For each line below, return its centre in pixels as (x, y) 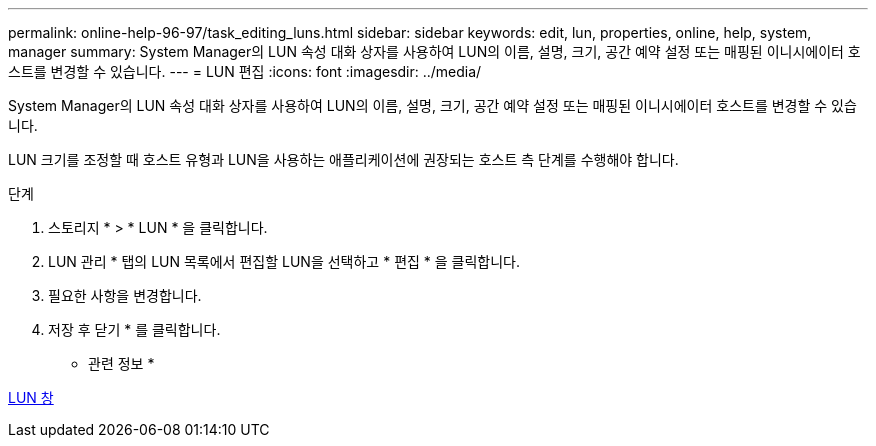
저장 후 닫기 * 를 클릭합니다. (134, 329)
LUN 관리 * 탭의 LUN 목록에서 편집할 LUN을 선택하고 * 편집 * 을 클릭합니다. (284, 261)
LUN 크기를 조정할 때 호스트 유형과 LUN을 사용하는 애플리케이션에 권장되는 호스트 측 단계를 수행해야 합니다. (343, 159)
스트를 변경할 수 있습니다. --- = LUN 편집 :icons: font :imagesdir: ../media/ (245, 71)
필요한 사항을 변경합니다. (125, 295)
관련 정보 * (121, 363)
